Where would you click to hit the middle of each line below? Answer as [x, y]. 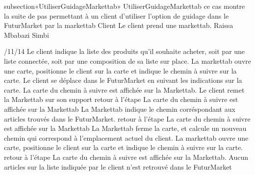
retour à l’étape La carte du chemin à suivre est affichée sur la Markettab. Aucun [126, 157]
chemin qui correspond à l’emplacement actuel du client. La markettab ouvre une [126, 137]
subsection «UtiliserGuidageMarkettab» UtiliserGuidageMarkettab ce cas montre [125, 6]
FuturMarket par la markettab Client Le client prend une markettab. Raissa [119, 25]
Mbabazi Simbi [26, 35]
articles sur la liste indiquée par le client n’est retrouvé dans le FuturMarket [118, 166]
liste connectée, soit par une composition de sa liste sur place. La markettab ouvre [127, 61]
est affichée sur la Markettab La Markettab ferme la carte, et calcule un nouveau [125, 128]
